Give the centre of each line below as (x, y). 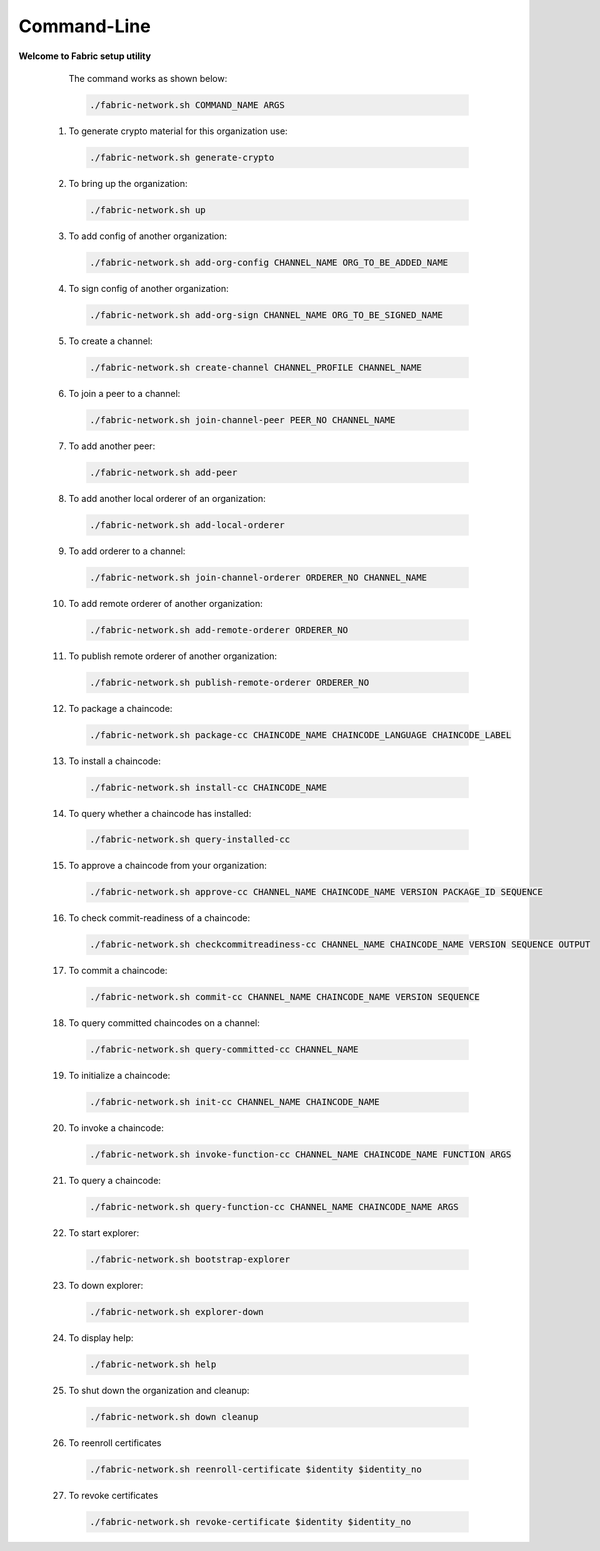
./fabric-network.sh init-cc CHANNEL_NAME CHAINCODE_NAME (234, 1102)
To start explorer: (104, 1233)
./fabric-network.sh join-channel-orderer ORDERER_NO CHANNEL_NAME (258, 577)
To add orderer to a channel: (127, 551)
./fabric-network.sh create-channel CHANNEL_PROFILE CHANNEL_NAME (255, 367)
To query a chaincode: (115, 1181)
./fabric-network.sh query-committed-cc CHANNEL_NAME (224, 1049)
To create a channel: (111, 341)
